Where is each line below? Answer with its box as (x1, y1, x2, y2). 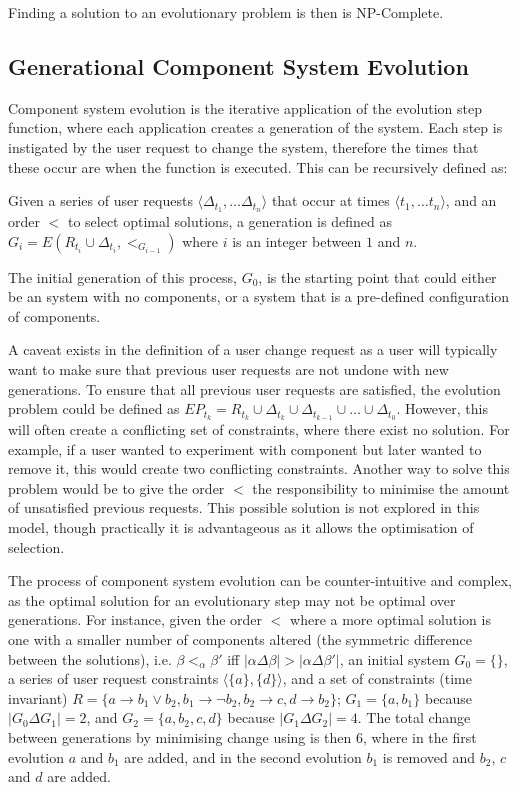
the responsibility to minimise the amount (252, 477, 510, 498)
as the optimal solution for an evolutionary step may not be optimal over (8, 589, 456, 610)
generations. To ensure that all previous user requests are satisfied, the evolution (8, 378, 501, 399)
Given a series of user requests (8, 190, 193, 211)
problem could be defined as (8, 398, 180, 419)
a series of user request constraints (8, 668, 219, 689)
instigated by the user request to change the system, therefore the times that (8, 136, 479, 157)
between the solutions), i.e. (8, 648, 172, 669)
